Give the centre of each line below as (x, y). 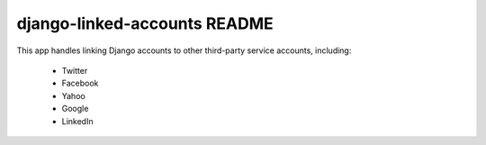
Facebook (80, 83)
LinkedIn (77, 121)
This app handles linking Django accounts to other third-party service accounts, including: (184, 50)
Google (75, 109)
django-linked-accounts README (145, 23)
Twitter (75, 70)
